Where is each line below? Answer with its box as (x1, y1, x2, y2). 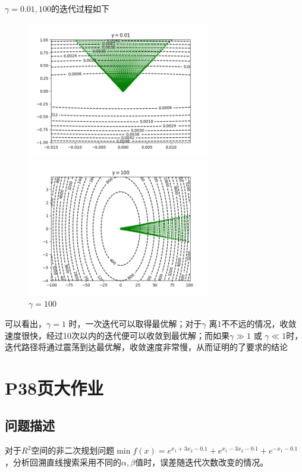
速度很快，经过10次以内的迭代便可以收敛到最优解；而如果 (5, 329, 229, 341)
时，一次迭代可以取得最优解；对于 (68, 317, 202, 329)
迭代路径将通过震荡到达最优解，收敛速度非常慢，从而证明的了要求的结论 (5, 341, 288, 353)
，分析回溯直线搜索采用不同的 (5, 455, 121, 468)
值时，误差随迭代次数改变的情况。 (135, 455, 269, 468)
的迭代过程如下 (51, 2, 110, 14)
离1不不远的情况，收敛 (209, 317, 297, 329)
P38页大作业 (5, 375, 104, 399)
